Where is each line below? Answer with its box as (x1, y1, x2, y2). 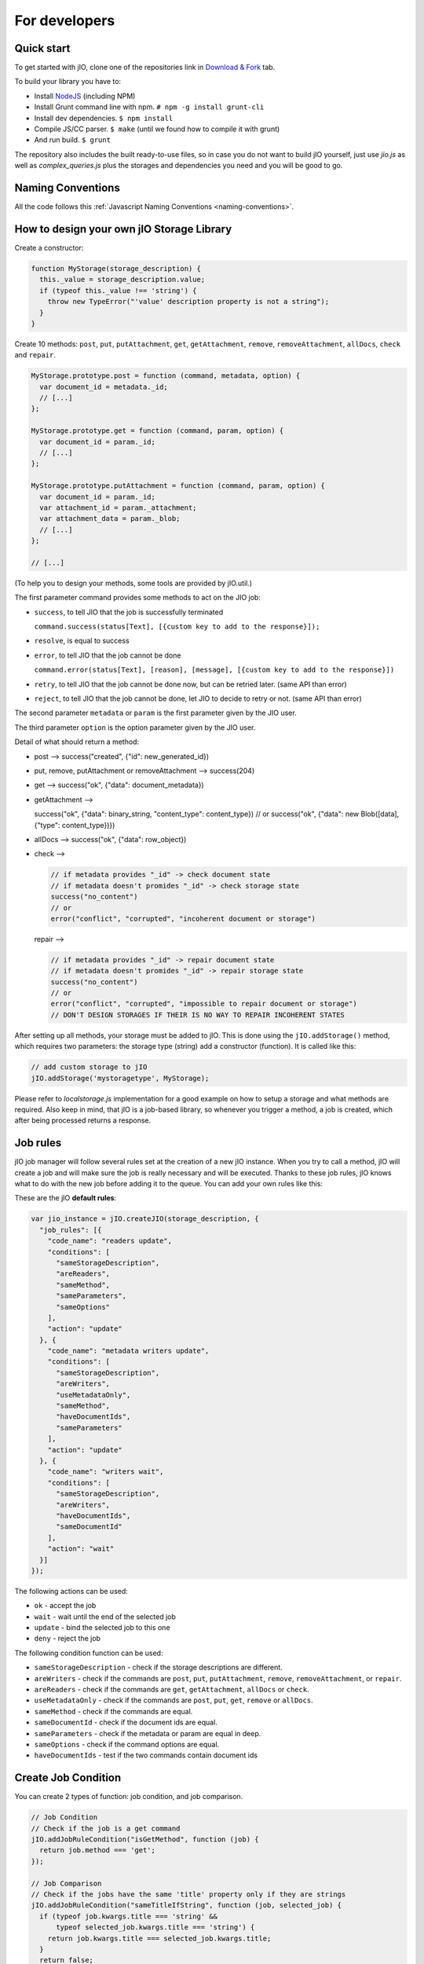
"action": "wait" (47, 1544, 115, 1553)
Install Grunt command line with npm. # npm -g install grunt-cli (34, 102, 265, 112)
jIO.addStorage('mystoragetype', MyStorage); (31, 1073, 210, 1083)
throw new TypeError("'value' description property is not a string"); (47, 297, 330, 306)
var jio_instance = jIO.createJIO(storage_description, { (31, 1215, 259, 1223)
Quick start (14, 42, 71, 55)
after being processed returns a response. (14, 1116, 152, 1125)
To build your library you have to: (14, 77, 122, 86)
